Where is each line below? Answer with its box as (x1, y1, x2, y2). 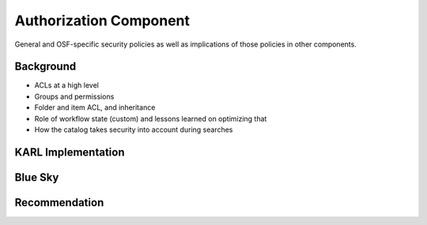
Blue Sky (14, 171, 59, 184)
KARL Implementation (14, 145, 125, 159)
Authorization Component (14, 12, 190, 29)
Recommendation (14, 196, 104, 209)
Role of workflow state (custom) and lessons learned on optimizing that (34, 114, 267, 123)
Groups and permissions (34, 92, 115, 101)
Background (14, 60, 77, 73)
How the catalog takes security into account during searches (34, 125, 233, 134)
